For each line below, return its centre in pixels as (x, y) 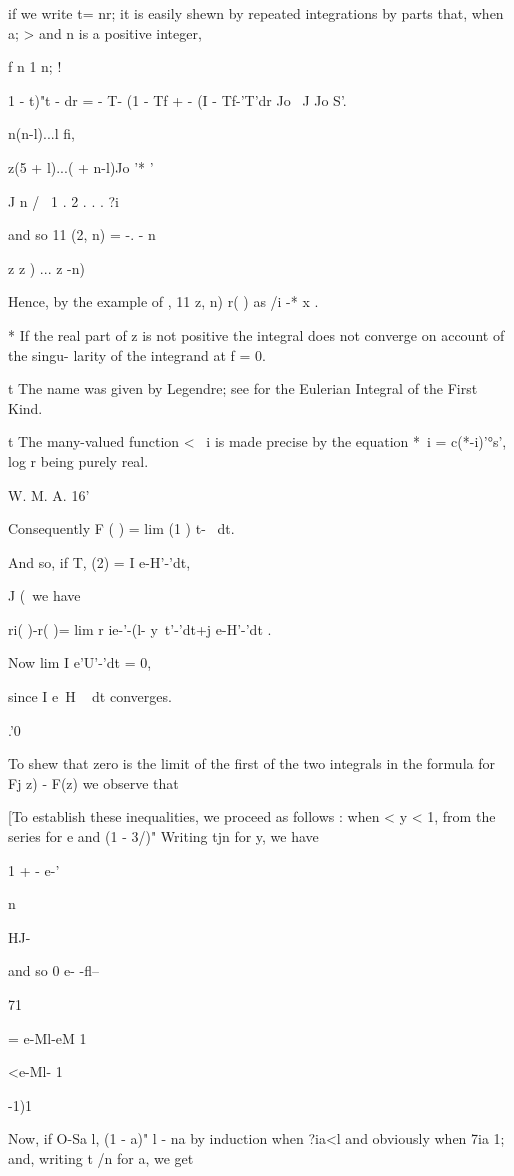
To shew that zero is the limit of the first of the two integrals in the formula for (251, 763)
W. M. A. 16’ (49, 494)
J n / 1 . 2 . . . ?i (64, 200)
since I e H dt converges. (90, 696)
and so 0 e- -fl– (54, 970)
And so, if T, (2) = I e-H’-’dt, (99, 561)
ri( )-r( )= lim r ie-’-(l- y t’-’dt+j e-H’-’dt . (140, 628)
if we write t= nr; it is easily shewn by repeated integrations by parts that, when (256, 13)
